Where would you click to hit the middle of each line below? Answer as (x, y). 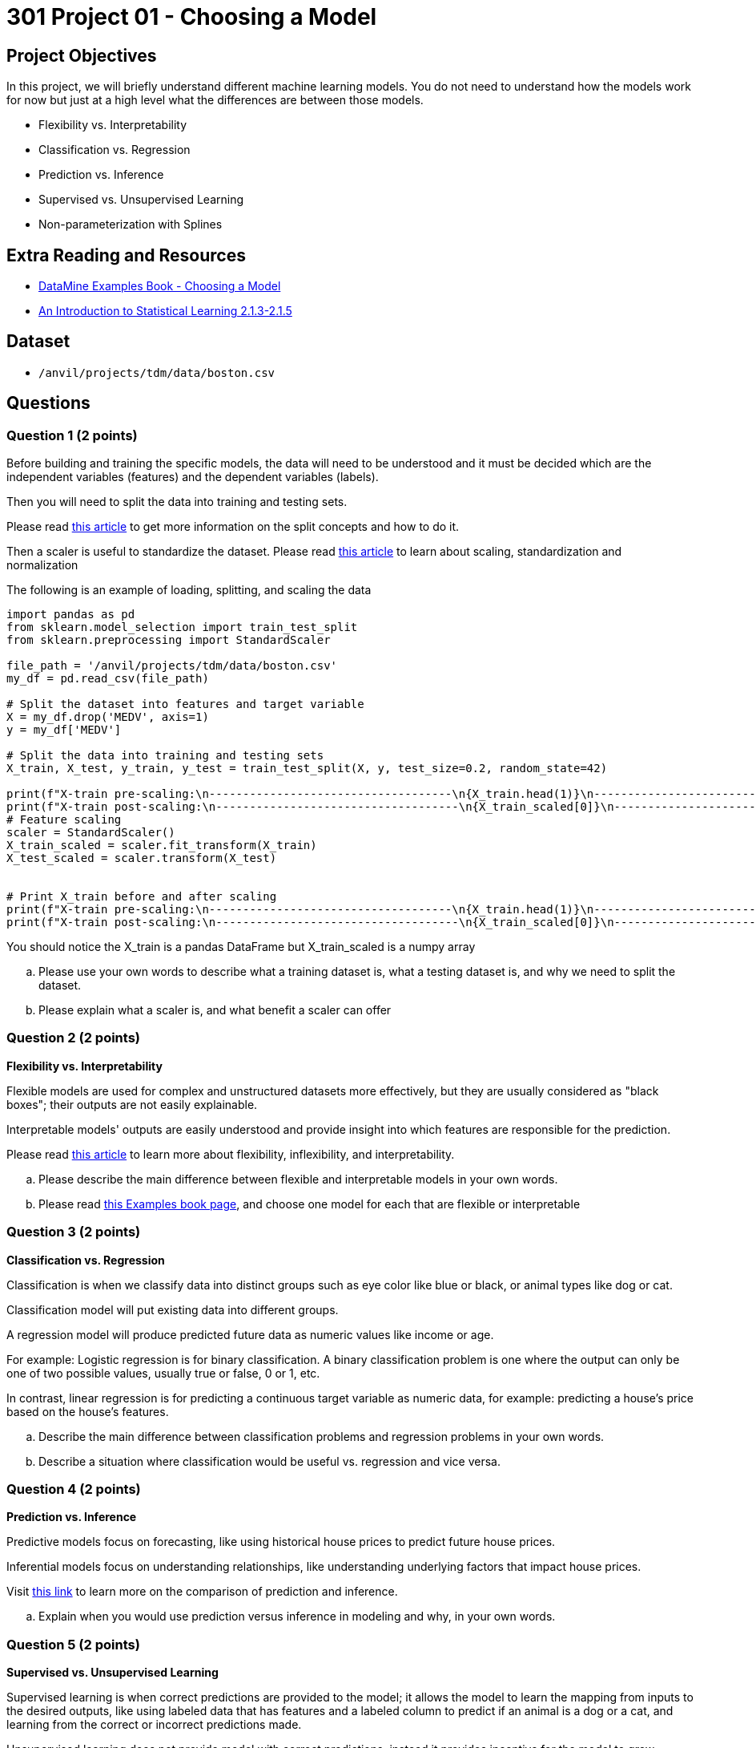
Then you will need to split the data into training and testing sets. (177, 502)
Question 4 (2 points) (74, 1489)
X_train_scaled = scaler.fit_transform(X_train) (162, 846)
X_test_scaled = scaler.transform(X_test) (142, 858)
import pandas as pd (71, 615)
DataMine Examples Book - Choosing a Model (160, 286)
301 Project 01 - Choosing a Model (192, 17)
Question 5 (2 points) (73, 1644)
